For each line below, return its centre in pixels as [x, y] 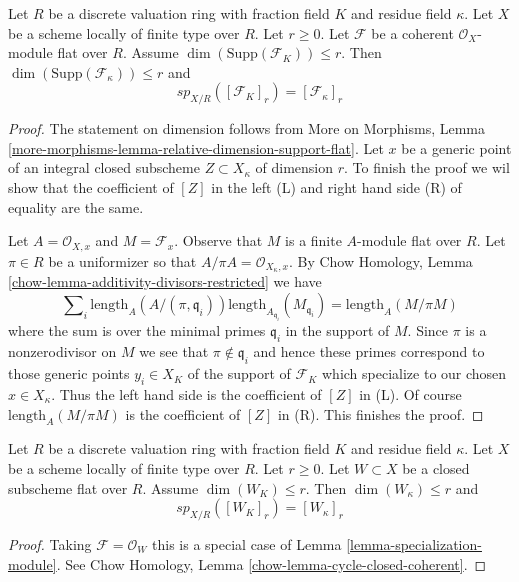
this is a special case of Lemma [247, 544]
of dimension [294, 167]
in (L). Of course [410, 394]
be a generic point [456, 147]
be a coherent [412, 32]
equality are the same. [76, 206]
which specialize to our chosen [414, 373]
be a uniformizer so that [122, 260]
